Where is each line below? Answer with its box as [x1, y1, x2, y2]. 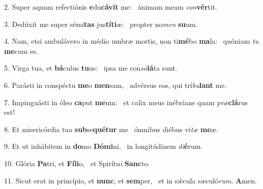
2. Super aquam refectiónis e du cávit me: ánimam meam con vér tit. [4, 2, 217, 12]
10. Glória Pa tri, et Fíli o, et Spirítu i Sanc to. [4, 157, 150, 168]
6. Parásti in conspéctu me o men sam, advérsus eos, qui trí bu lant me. [4, 79, 227, 90]
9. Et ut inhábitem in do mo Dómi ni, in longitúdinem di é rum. [4, 141, 203, 151]
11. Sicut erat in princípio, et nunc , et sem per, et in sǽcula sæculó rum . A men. [4, 175, 257, 185]
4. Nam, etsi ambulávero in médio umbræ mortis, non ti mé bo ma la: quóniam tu [4, 36, 259, 46]
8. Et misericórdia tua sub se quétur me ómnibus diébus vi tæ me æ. [4, 123, 218, 134]
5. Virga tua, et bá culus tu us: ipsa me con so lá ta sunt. [4, 62, 178, 73]
